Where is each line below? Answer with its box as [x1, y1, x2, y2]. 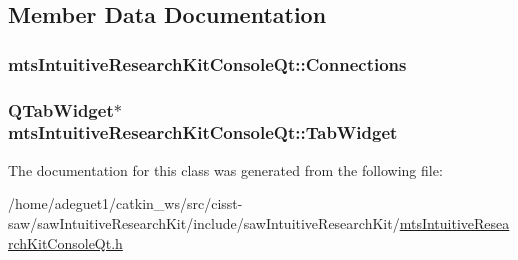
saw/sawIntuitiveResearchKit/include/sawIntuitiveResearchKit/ [8, 212, 400, 233]
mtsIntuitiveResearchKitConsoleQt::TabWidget [8, 120, 398, 145]
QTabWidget [8, 97, 114, 122]
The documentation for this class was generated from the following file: [8, 159, 443, 180]
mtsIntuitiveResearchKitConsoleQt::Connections [8, 51, 407, 76]
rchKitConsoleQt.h [8, 232, 123, 253]
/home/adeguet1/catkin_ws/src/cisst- [8, 193, 243, 214]
